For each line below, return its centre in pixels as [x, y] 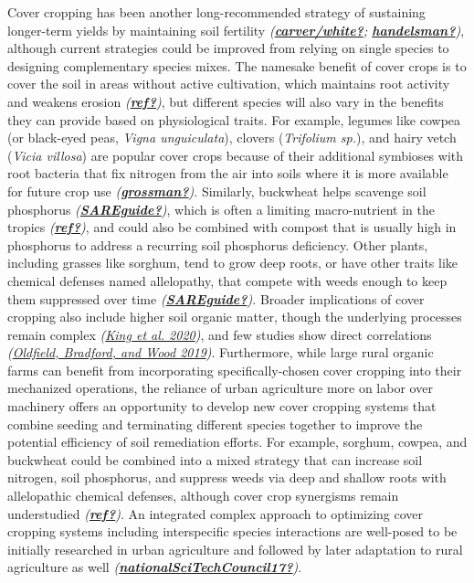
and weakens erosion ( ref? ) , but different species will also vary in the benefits [226, 101]
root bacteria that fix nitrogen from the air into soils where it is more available [228, 173]
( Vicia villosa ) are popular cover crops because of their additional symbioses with [236, 155]
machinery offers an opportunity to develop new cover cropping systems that [222, 406]
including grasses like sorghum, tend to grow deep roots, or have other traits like [233, 263]
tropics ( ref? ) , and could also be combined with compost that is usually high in [232, 227]
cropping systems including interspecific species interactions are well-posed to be [232, 531]
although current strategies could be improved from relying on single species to [228, 48]
